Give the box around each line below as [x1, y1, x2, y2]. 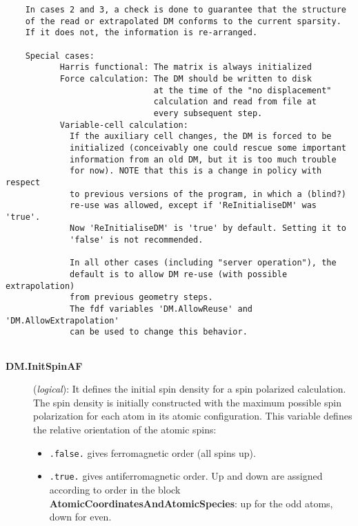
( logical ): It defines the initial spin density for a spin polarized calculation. [33, 382, 346, 396]
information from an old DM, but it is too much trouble [70, 154, 337, 165]
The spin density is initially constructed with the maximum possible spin [33, 395, 342, 409]
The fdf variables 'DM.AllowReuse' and [70, 304, 252, 314]
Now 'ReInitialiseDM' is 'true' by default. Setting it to [70, 223, 346, 234]
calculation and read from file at [153, 97, 317, 107]
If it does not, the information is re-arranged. [25, 28, 258, 38]
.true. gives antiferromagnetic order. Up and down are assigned [49, 469, 323, 483]
